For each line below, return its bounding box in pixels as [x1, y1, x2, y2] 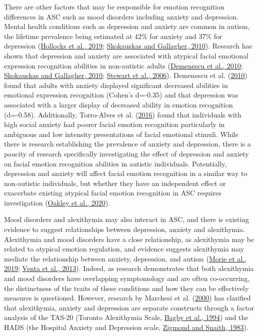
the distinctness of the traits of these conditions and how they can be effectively [4, 282, 249, 293]
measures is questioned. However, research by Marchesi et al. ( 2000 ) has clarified [4, 292, 251, 303]
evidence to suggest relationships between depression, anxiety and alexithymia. [4, 224, 245, 234]
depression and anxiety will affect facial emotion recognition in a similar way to [4, 168, 247, 178]
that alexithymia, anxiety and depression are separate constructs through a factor [4, 302, 254, 312]
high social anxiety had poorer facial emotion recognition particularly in [4, 119, 225, 129]
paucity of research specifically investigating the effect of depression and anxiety [4, 148, 249, 158]
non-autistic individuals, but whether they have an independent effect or [4, 177, 226, 188]
